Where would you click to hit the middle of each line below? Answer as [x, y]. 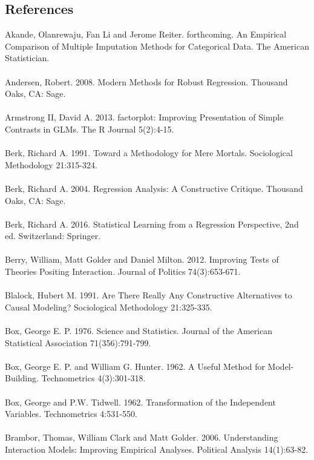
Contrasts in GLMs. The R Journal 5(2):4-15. [90, 129]
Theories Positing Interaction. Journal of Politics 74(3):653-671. [123, 271]
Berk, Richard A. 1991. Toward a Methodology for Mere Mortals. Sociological [149, 153]
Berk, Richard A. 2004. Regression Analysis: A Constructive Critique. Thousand [154, 188]
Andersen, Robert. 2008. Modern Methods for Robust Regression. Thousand [146, 81]
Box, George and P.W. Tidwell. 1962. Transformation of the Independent [140, 402]
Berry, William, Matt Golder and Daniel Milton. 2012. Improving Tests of [142, 259]
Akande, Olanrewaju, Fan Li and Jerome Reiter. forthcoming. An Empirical [146, 34]
